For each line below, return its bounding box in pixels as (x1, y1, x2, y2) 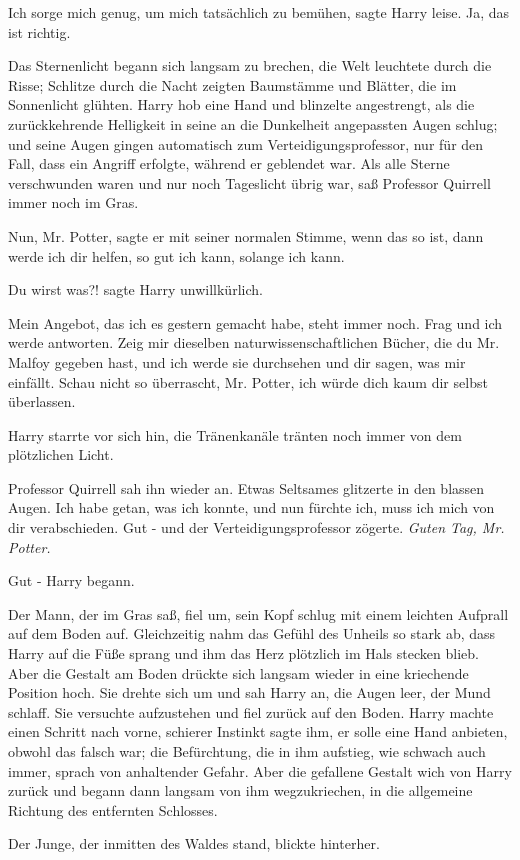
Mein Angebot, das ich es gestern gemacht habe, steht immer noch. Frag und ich (8, 312, 503, 333)
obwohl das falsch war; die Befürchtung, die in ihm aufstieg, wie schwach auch (8, 741, 486, 761)
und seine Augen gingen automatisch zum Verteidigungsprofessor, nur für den (8, 133, 484, 154)
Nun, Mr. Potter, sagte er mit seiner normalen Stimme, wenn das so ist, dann (8, 225, 484, 246)
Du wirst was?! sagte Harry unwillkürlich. (8, 279, 263, 300)
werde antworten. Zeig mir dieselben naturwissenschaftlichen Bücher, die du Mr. (8, 332, 500, 353)
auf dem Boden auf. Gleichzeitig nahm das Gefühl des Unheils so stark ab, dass (8, 623, 496, 644)
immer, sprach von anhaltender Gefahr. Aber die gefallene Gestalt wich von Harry (8, 760, 512, 781)
